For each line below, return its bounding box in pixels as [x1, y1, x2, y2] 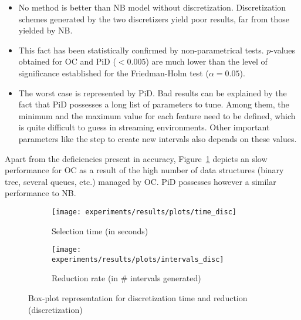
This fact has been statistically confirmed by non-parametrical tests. [18, 43, 264, 56]
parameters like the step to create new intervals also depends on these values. [18, 132, 297, 144]
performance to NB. [5, 187, 76, 199]
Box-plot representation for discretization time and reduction [28, 292, 248, 304]
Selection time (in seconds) [52, 224, 148, 237]
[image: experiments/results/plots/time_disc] [52, 207, 236, 216]
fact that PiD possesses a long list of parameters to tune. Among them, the [18, 98, 289, 110]
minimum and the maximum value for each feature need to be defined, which [18, 109, 296, 122]
